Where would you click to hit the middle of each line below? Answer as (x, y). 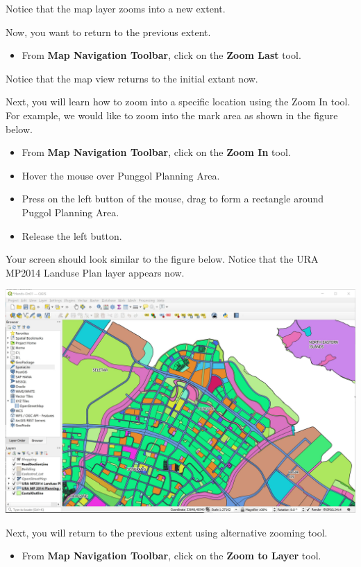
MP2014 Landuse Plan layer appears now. (95, 272)
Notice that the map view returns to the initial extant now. (132, 78)
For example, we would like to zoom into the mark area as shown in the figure (172, 115)
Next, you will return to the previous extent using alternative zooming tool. (167, 532)
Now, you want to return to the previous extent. (108, 32)
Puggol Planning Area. (70, 212)
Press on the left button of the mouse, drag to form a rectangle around (173, 199)
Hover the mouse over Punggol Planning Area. (121, 175)
